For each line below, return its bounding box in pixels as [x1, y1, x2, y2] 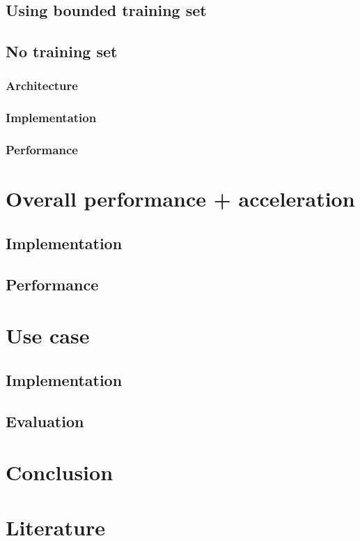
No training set [6, 40, 118, 62]
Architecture [6, 77, 78, 94]
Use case [6, 321, 90, 350]
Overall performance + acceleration [6, 184, 355, 213]
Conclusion [6, 458, 114, 487]
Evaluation [6, 410, 84, 431]
